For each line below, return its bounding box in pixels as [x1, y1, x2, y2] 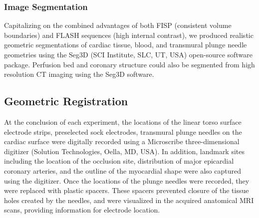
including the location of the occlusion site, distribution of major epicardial [4, 156, 234, 166]
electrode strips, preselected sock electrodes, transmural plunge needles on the [4, 126, 242, 137]
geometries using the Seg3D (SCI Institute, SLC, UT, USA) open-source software [4, 49, 253, 59]
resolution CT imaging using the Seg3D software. [4, 69, 154, 79]
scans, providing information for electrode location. [4, 205, 160, 215]
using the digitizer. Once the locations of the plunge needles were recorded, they [4, 175, 250, 186]
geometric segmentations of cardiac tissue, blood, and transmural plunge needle [4, 39, 247, 50]
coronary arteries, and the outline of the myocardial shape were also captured [4, 165, 241, 176]
